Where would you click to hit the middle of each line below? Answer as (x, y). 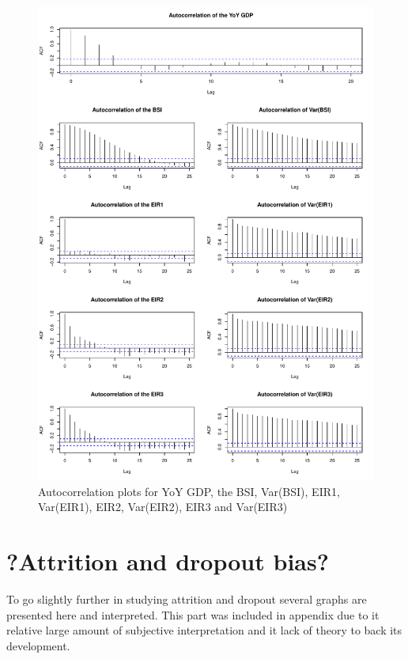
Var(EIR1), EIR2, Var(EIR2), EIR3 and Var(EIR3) (163, 507)
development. (38, 645)
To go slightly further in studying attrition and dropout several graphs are (187, 599)
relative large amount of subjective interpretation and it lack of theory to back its (204, 630)
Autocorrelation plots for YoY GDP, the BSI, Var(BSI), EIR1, (189, 491)
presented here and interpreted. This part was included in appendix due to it (193, 614)
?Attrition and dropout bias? (168, 561)
